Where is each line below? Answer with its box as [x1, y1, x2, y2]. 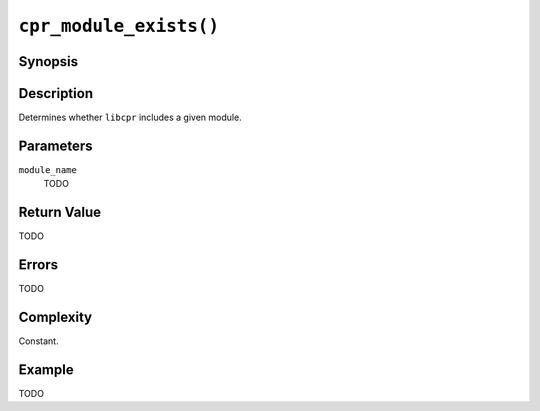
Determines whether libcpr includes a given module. [18, 111, 242, 124]
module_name [18, 164, 77, 175]
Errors [18, 256, 59, 274]
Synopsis [18, 53, 79, 70]
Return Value [18, 204, 102, 221]
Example [18, 361, 74, 378]
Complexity [18, 309, 93, 325]
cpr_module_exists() [18, 15, 220, 37]
